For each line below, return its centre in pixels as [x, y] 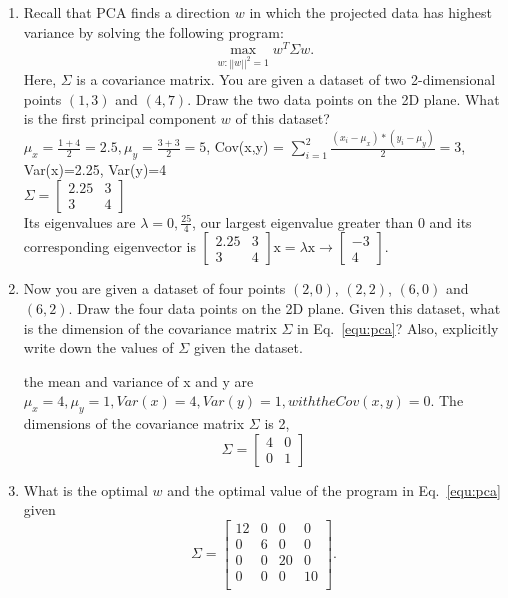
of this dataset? [282, 118]
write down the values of [98, 347]
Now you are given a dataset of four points [154, 288]
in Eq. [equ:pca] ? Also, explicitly [398, 327]
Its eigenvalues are [79, 221]
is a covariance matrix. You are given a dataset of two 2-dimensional [286, 79]
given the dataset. [248, 347]
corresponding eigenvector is [109, 246]
